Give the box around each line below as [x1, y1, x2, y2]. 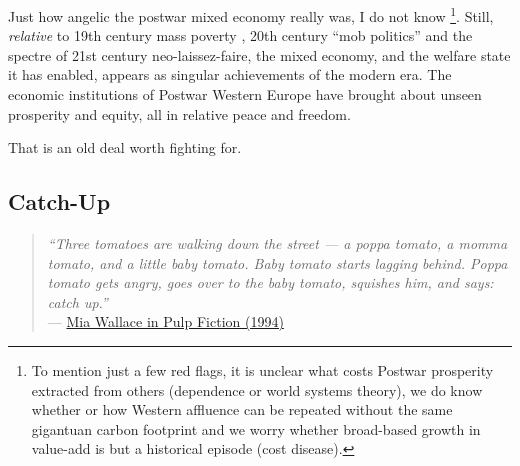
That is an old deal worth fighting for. [8, 137, 242, 158]
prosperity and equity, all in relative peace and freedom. [8, 103, 351, 124]
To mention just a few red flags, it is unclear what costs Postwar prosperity [31, 359, 494, 380]
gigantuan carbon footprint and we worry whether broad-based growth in [31, 418, 481, 439]
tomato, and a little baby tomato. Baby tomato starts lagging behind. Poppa [47, 252, 508, 273]
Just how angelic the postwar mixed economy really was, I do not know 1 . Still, [8, 3, 494, 26]
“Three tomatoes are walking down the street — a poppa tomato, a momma [47, 233, 508, 254]
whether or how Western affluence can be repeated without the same [31, 399, 453, 420]
